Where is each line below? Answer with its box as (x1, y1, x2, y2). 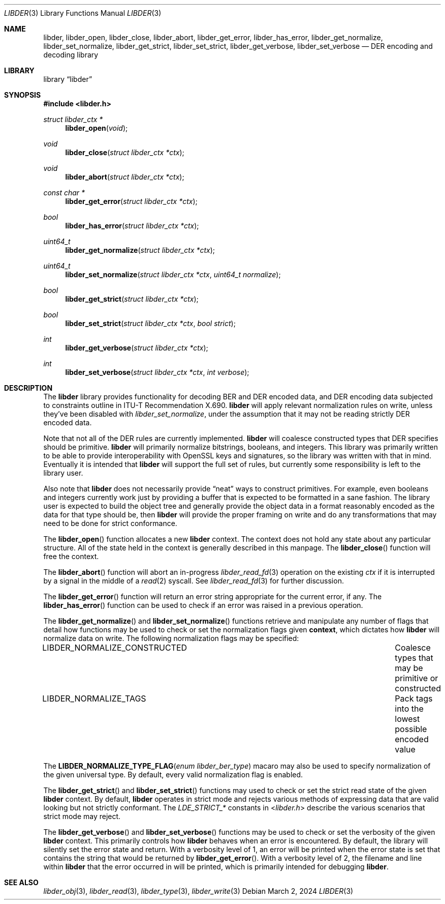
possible (395, 724, 427, 734)
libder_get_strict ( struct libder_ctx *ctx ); (65, 295, 199, 303)
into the (395, 704, 424, 714)
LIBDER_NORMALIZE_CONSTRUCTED (42, 643, 187, 653)
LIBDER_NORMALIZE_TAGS (42, 693, 146, 704)
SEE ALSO (4, 878, 39, 887)
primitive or (395, 673, 438, 683)
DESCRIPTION (4, 384, 53, 392)
